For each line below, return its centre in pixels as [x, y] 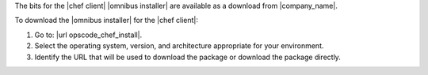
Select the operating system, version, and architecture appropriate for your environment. [179, 46]
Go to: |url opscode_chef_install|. [88, 35]
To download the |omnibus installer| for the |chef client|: [106, 21]
